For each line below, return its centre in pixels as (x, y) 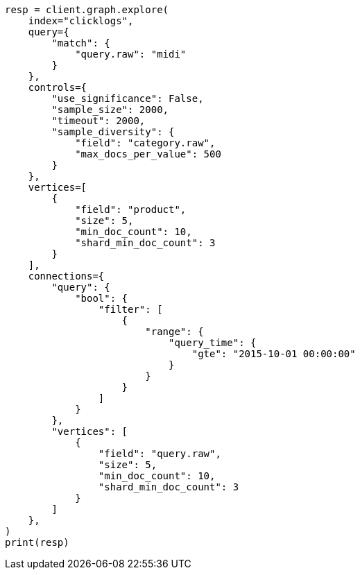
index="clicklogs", (81, 21)
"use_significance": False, (128, 98)
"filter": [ (130, 309)
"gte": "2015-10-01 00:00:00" (274, 354)
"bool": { (102, 298)
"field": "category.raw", (145, 143)
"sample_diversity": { (113, 132)
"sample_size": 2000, (110, 110)
